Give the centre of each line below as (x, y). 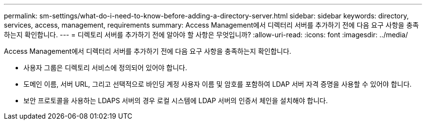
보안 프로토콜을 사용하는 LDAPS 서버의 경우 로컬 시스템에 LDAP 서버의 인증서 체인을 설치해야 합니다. (176, 101)
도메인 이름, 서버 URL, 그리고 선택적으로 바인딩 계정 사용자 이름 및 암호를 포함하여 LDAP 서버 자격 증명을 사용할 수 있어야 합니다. (218, 84)
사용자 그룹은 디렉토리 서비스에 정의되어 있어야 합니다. (105, 68)
